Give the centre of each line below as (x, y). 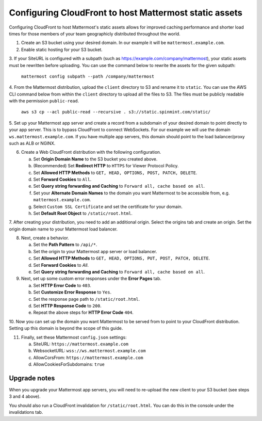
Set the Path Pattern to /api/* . (65, 244)
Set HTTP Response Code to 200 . (67, 306)
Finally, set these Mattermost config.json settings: (74, 337)
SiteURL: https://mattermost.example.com (81, 344)
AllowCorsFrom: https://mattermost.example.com (88, 357)
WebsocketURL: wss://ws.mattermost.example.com (90, 351)
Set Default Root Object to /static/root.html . (83, 213)
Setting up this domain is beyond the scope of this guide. (66, 328)
